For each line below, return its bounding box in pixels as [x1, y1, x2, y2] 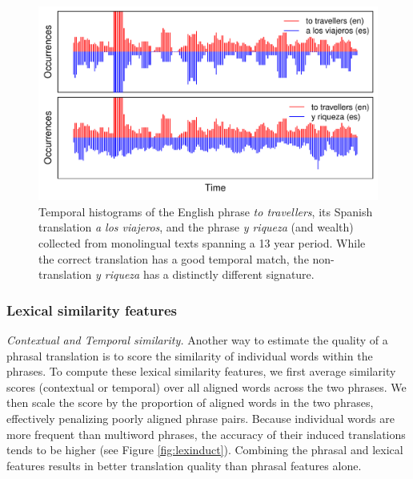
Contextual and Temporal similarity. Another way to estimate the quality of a [6, 332, 388, 348]
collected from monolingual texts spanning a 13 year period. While [38, 235, 366, 251]
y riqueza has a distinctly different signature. [94, 266, 315, 283]
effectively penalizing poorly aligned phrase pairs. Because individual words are [6, 409, 395, 426]
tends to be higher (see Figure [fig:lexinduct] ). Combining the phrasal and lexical [6, 441, 403, 458]
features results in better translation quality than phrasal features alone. [6, 457, 362, 473]
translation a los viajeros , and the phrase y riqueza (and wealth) [38, 219, 354, 235]
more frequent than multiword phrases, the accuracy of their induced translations [6, 425, 406, 442]
